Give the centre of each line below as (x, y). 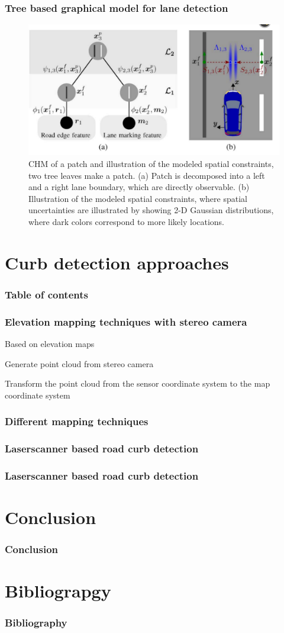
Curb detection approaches (117, 262)
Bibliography (36, 623)
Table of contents (46, 294)
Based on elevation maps (50, 343)
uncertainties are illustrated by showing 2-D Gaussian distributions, (151, 210)
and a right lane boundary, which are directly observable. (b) (139, 187)
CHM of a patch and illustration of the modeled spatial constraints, (151, 163)
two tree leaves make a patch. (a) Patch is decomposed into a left (147, 175)
